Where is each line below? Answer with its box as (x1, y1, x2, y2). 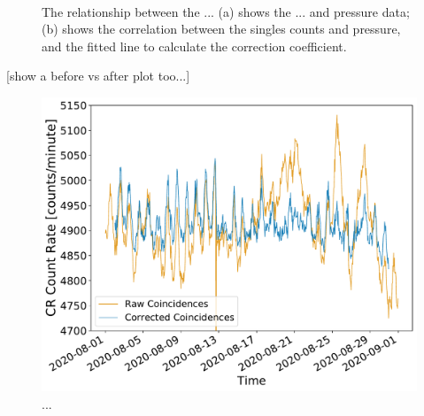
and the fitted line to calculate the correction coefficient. (42, 36, 347, 55)
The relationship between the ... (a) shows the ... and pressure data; (42, 2, 410, 20)
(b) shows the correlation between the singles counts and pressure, (42, 19, 401, 38)
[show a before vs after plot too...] (6, 66, 190, 85)
